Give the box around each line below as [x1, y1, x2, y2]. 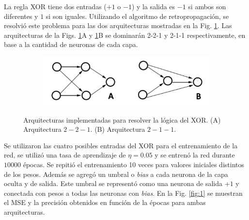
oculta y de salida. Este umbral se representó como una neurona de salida [4, 178, 223, 189]
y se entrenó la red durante [155, 150, 235, 160]
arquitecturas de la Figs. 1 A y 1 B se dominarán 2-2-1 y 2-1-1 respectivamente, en [4, 30, 246, 40]
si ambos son [188, 1, 226, 11]
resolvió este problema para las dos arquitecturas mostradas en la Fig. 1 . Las [4, 20, 232, 31]
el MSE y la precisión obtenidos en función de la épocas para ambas [4, 197, 206, 207]
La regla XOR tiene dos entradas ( [4, 1, 107, 11]
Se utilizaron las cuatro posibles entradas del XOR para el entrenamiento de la [4, 140, 238, 150]
